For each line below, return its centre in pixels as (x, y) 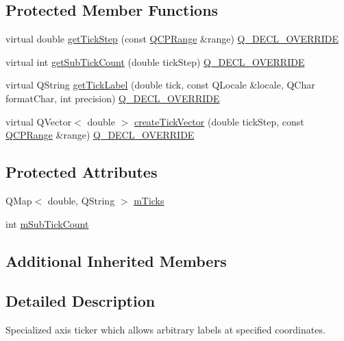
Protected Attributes (82, 172)
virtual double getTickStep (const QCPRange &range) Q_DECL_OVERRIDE (172, 39)
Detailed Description (81, 301)
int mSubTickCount (47, 223)
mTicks (149, 200)
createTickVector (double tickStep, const (219, 121)
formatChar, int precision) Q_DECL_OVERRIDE (113, 98)
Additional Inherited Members (116, 260)
